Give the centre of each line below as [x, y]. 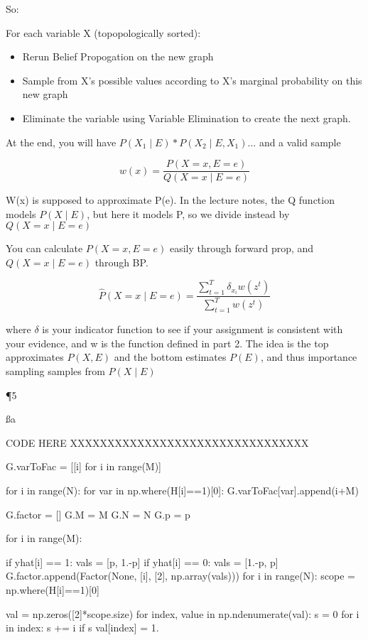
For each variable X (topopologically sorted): [103, 32]
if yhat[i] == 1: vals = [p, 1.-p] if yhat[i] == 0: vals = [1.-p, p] [142, 562]
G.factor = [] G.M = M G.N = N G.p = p [98, 514]
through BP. [121, 262]
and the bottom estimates [170, 357]
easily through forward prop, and [242, 248]
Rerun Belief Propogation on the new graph [118, 56]
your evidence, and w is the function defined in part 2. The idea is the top [167, 343]
